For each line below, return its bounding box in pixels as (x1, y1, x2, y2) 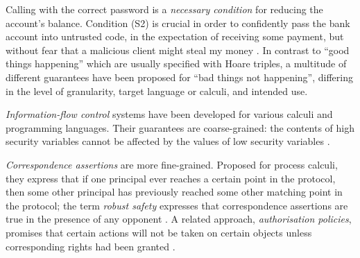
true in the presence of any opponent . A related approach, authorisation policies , (6, 212, 352, 226)
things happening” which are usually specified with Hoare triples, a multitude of (6, 56, 347, 71)
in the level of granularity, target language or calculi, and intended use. (6, 83, 308, 98)
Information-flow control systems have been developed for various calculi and (6, 107, 333, 121)
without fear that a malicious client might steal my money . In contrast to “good (6, 42, 350, 57)
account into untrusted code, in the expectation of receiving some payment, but (6, 29, 344, 44)
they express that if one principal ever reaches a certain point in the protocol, (6, 171, 336, 185)
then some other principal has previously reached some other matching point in (6, 184, 343, 199)
